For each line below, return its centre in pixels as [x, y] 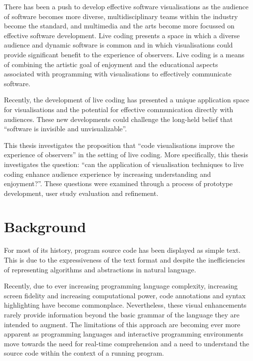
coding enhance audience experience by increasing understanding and [107, 174]
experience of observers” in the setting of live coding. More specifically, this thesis [126, 155]
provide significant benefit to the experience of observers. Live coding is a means [124, 54]
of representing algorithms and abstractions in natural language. [100, 269]
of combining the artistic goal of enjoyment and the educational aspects [111, 64]
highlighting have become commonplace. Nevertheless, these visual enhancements [125, 305]
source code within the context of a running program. [84, 353]
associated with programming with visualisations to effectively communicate [118, 74]
